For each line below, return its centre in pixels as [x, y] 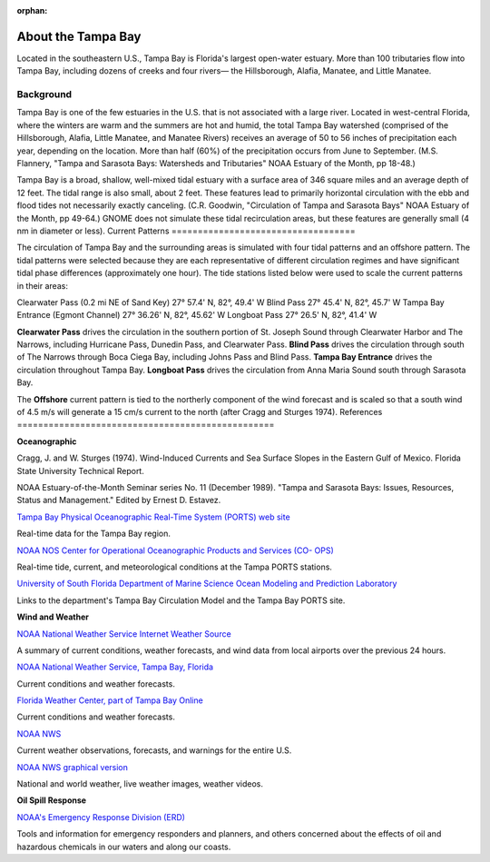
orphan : [32, 10]
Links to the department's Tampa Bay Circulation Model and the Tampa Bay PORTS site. [181, 600]
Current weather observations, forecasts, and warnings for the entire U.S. [154, 750]
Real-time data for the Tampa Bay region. [94, 534]
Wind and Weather [53, 617]
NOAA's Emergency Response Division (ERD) [101, 817]
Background [44, 94]
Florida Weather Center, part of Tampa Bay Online [110, 700]
